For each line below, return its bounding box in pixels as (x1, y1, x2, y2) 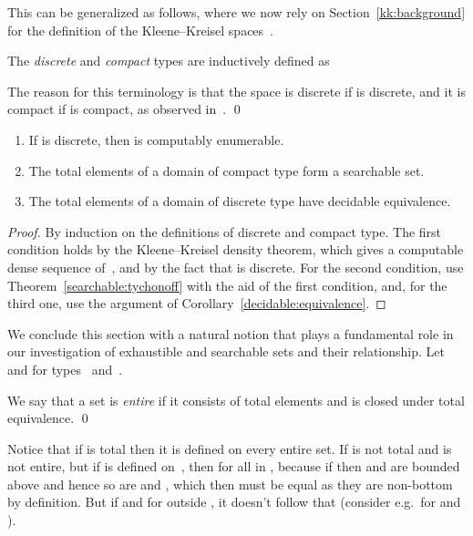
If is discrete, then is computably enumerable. (28, 129, 284, 149)
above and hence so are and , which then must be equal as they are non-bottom (7, 474, 453, 493)
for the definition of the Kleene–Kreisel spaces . (7, 20, 273, 39)
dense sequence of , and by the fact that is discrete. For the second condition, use (7, 257, 464, 276)
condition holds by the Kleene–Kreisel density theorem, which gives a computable (7, 240, 464, 259)
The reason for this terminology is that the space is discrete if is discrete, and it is (7, 81, 466, 100)
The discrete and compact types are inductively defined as (7, 51, 330, 70)
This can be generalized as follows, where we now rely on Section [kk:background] (7, 3, 466, 21)
